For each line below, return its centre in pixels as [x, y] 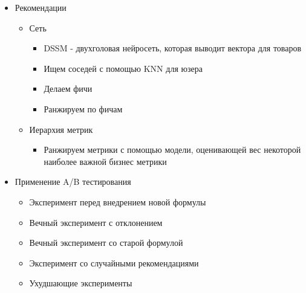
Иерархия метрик [61, 129]
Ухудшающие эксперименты [81, 283]
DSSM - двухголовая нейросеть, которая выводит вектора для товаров [173, 48]
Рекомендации [41, 7]
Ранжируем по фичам [83, 108]
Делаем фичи [68, 89]
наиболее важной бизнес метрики [105, 161]
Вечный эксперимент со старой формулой [106, 243]
